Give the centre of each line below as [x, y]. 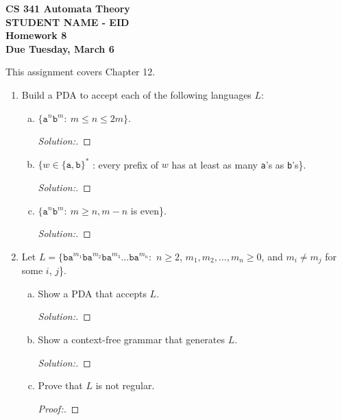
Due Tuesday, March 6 [60, 48]
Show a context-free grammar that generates [132, 339]
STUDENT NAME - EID [68, 22]
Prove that [60, 385]
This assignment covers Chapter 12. [81, 72]
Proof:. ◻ [59, 408]
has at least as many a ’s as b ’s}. [239, 164]
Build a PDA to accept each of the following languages [136, 94]
